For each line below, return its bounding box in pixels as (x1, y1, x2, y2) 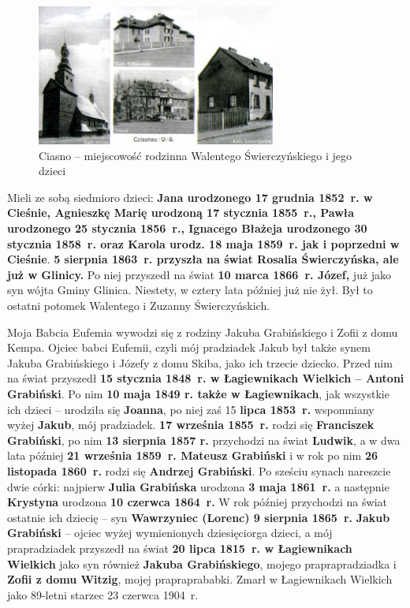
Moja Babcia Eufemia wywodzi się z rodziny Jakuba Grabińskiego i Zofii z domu (7, 323, 398, 340)
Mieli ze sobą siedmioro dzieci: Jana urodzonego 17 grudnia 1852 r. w (7, 188, 373, 205)
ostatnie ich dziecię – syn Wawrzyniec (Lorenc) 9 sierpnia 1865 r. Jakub (7, 509, 390, 525)
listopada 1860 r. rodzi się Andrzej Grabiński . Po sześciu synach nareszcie (7, 462, 391, 479)
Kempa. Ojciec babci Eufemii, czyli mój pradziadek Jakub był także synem (7, 339, 371, 356)
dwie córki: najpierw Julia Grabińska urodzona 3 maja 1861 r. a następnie (7, 478, 389, 494)
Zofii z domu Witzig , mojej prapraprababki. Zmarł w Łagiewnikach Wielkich (7, 571, 393, 587)
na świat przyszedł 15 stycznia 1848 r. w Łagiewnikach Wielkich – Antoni (7, 370, 404, 386)
